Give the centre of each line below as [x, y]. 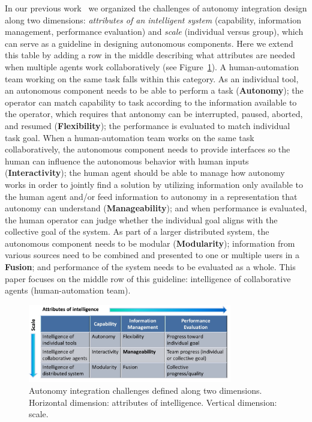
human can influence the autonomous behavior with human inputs [127, 161]
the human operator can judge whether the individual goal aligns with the [141, 219]
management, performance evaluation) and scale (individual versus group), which [154, 32]
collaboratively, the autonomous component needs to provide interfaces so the [148, 149]
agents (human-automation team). [68, 290]
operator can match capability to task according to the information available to [151, 102]
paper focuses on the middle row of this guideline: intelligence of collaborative [148, 278]
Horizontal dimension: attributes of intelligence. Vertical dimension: [153, 402]
